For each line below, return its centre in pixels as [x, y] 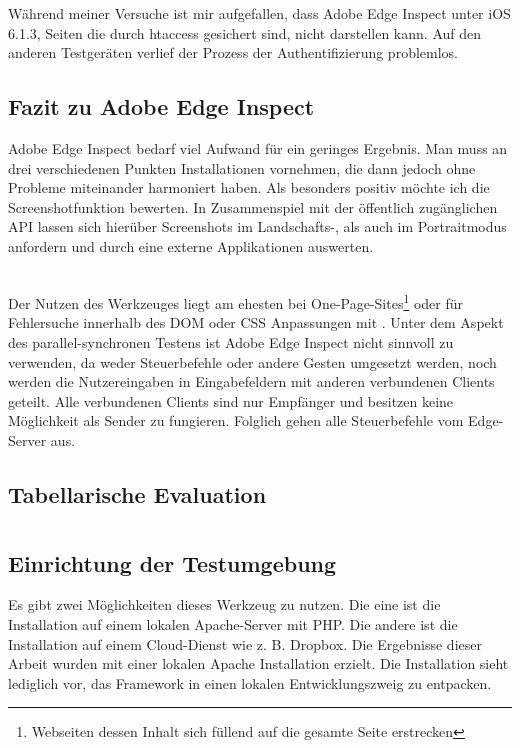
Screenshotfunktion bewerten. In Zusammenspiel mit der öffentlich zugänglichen [253, 206]
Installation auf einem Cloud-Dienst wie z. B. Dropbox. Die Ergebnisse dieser [245, 643]
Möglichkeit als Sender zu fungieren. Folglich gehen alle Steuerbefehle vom [236, 420]
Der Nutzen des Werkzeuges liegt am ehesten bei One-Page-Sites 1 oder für [236, 301]
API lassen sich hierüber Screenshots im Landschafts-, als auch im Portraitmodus [257, 226]
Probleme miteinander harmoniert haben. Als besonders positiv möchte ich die [249, 187]
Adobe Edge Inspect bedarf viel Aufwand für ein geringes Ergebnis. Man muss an [258, 147]
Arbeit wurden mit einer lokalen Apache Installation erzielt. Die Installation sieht [258, 663]
